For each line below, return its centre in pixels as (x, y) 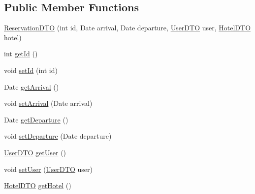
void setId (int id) (31, 70)
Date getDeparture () (36, 119)
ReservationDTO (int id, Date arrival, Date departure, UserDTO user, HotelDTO (127, 28)
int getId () (21, 54)
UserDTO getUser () (35, 152)
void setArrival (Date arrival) (48, 103)
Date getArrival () (32, 86)
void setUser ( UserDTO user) (48, 169)
